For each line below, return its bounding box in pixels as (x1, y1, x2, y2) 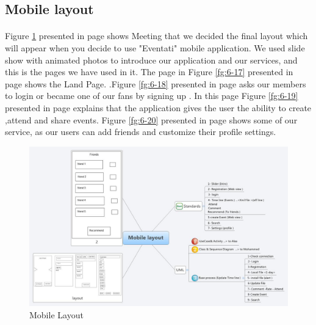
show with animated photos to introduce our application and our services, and (5, 53, 298, 66)
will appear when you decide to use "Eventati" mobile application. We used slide (5, 41, 305, 54)
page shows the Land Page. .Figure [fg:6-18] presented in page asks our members (5, 77, 306, 90)
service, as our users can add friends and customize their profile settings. (5, 125, 276, 138)
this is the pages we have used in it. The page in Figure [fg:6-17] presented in (5, 65, 293, 78)
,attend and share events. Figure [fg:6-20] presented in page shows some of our (5, 113, 298, 126)
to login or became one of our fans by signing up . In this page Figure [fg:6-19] (5, 89, 298, 102)
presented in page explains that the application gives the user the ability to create (5, 101, 312, 114)
